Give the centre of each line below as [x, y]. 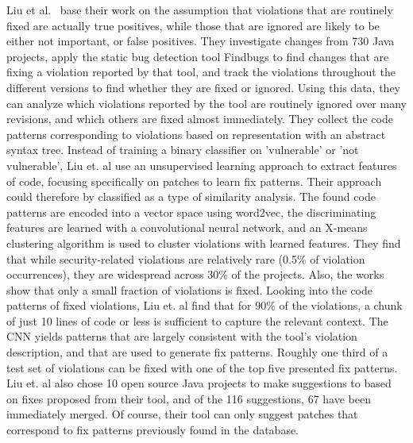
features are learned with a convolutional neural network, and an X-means [187, 227]
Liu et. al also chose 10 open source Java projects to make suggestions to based [199, 383]
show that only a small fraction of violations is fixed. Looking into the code [190, 289]
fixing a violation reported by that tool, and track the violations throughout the [201, 72]
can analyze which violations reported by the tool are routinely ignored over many [206, 103]
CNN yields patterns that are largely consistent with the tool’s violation [182, 336]
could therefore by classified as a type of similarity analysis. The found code [191, 196]
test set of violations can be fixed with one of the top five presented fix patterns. [202, 367]
